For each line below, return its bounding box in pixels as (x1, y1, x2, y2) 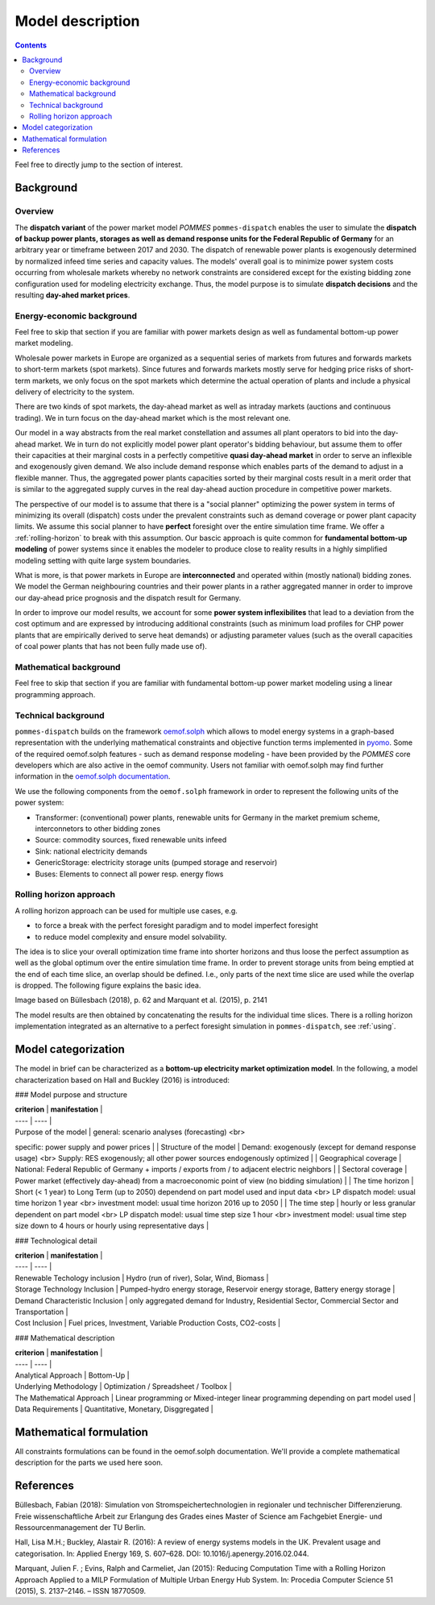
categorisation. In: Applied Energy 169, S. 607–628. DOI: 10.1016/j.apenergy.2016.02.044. (14, 1549, 309, 1558)
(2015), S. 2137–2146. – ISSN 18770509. (14, 1586, 147, 1596)
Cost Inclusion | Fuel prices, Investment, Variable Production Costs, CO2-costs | (14, 1318, 281, 1328)
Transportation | (14, 1307, 68, 1316)
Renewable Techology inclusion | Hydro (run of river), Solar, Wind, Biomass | (14, 1273, 269, 1283)
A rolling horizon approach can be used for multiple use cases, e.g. (14, 905, 238, 915)
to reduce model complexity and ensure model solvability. (35, 932, 227, 942)
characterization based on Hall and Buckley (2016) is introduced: (14, 1075, 230, 1084)
